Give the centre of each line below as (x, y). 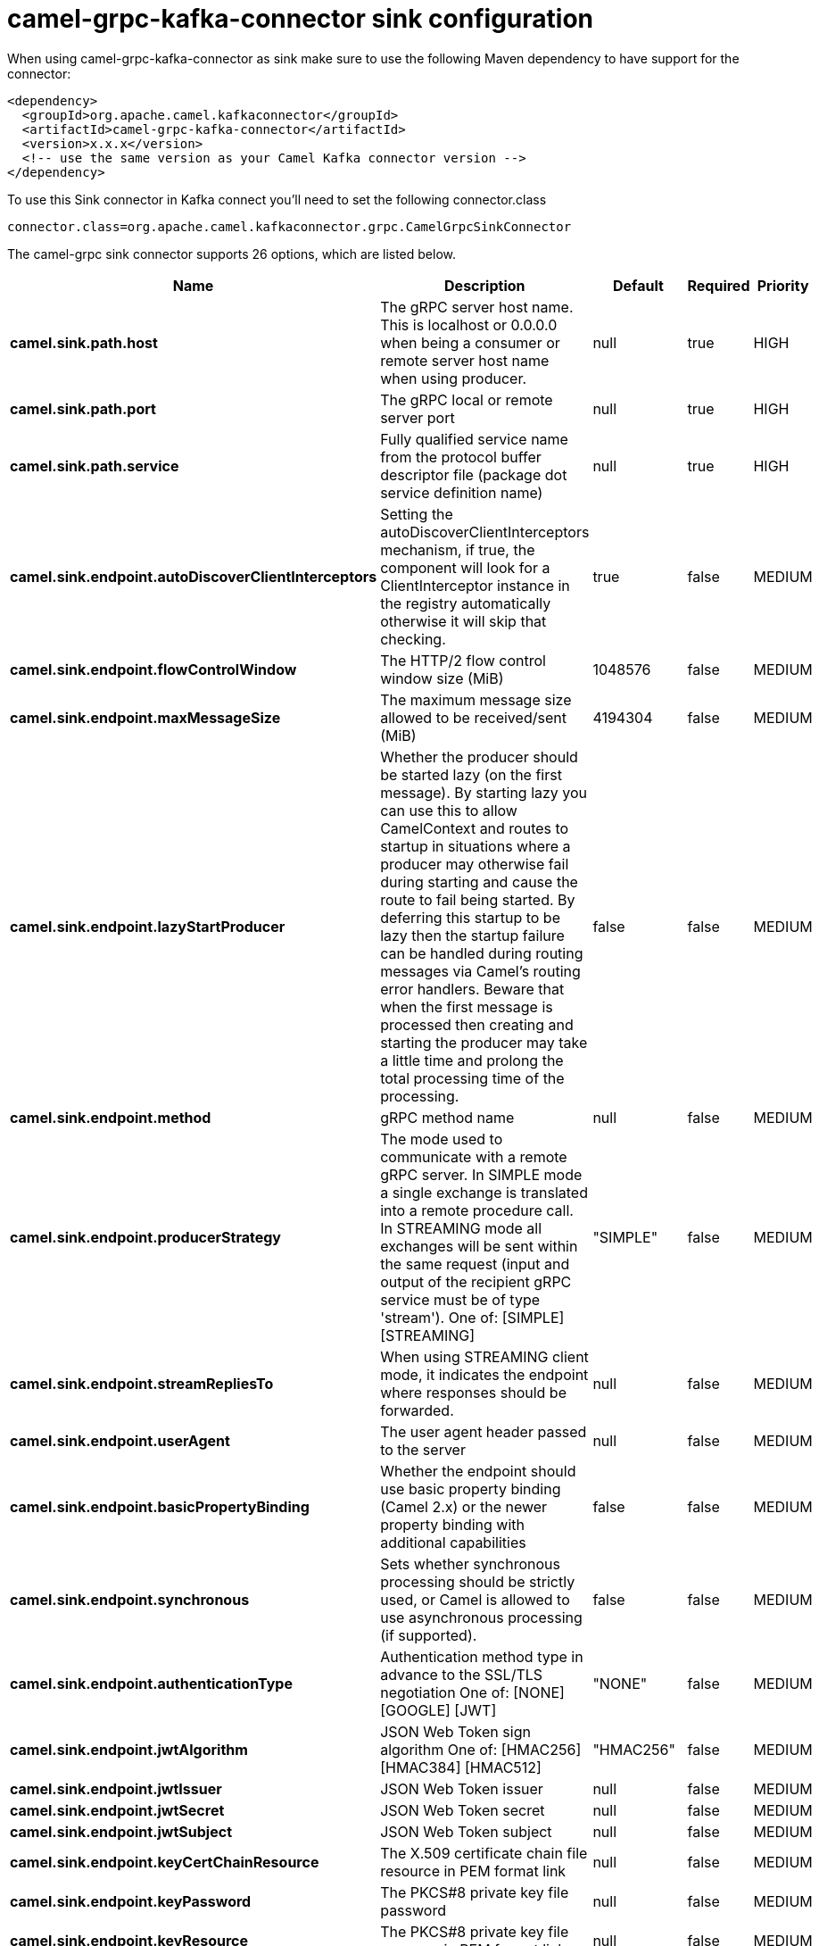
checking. (413, 639)
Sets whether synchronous (471, 1563)
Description (485, 285)
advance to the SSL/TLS (462, 1674)
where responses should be (473, 1392)
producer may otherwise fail (475, 864)
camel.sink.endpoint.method (111, 1117)
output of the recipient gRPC (476, 1281)
